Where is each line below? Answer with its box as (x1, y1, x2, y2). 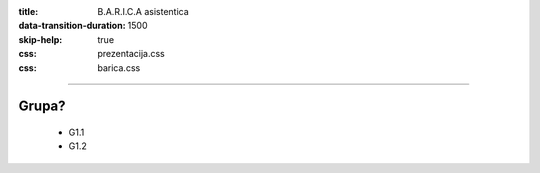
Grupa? (18, 98, 66, 115)
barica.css (97, 61, 141, 74)
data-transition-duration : (18, 20, 126, 32)
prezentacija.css (97, 48, 165, 60)
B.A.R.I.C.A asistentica (97, 6, 189, 17)
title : (18, 6, 39, 17)
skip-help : (18, 33, 63, 45)
